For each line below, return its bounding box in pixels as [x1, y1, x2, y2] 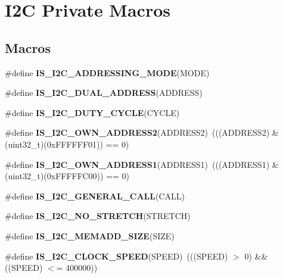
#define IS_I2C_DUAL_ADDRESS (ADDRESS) [5, 86, 203, 99]
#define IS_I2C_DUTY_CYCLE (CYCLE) [5, 106, 180, 118]
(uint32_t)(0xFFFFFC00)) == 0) [5, 170, 130, 182]
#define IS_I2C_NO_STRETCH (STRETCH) [5, 210, 191, 222]
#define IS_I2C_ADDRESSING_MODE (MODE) [5, 66, 210, 79]
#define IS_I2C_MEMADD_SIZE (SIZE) [5, 229, 175, 242]
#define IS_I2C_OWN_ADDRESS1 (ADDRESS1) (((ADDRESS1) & [5, 158, 279, 170]
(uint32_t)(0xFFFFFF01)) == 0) [5, 138, 129, 150]
